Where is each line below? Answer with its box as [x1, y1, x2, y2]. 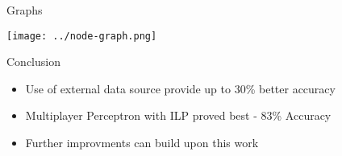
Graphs [6, 2, 43, 18]
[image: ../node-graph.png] [6, 30, 157, 42]
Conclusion [6, 53, 60, 70]
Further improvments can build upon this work [25, 134, 259, 151]
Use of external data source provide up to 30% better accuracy [25, 80, 336, 96]
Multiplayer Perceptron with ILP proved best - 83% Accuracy [25, 107, 332, 124]
